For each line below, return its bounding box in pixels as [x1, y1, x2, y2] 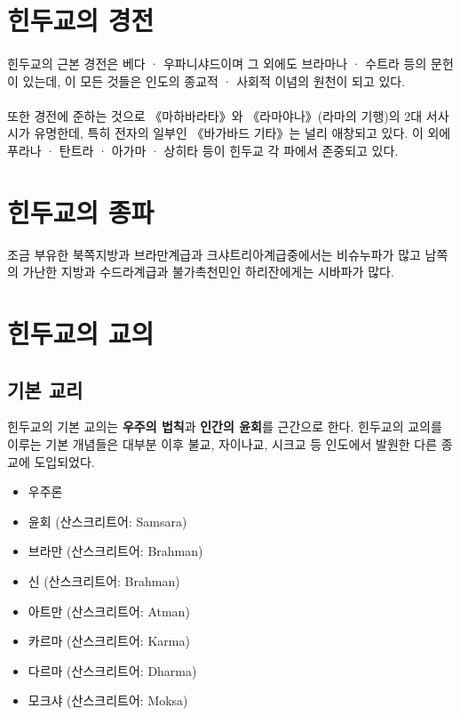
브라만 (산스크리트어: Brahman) [28, 542, 203, 560]
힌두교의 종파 [7, 193, 155, 229]
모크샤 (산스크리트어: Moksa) [28, 691, 188, 710]
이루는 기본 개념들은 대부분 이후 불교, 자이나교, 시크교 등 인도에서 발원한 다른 [7, 435, 438, 454]
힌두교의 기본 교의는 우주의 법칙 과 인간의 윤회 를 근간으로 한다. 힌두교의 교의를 [7, 417, 442, 436]
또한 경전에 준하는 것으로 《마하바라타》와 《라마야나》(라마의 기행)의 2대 [7, 106, 423, 125]
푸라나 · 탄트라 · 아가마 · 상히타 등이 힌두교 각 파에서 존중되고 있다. [7, 141, 399, 159]
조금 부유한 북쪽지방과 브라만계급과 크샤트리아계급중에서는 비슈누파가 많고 [7, 245, 421, 263]
